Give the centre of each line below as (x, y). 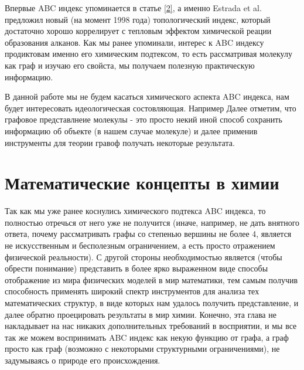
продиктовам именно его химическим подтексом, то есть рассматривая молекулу (148, 54)
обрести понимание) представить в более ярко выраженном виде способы (136, 268)
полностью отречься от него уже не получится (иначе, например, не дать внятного (152, 222)
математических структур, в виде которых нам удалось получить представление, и (152, 303)
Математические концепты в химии (142, 183)
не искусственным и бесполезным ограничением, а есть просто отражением (140, 245)
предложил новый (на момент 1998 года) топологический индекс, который (138, 19)
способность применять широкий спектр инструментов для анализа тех (132, 291)
